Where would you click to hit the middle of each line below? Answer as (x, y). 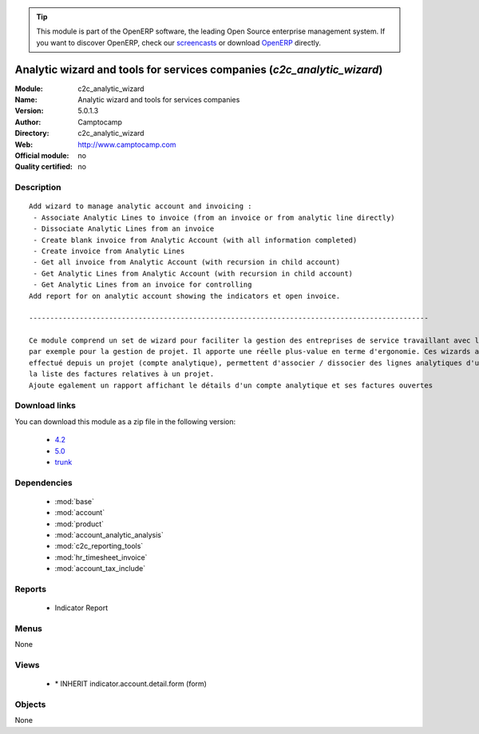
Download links (45, 406)
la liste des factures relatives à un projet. (122, 374)
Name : (26, 100)
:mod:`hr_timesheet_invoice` (101, 557)
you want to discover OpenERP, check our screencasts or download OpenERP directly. (179, 42)
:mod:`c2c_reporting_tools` (99, 546)
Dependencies (44, 482)
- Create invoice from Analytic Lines (109, 251)
